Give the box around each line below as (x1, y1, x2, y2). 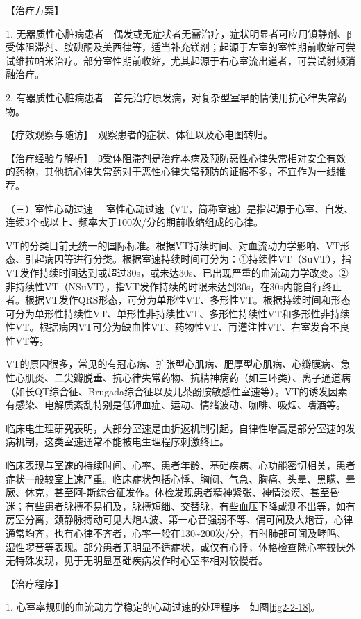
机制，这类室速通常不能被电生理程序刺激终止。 (15, 434, 229, 449)
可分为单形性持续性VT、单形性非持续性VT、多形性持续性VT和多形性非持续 (6, 306, 350, 320)
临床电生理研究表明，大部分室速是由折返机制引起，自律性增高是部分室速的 (6, 420, 346, 435)
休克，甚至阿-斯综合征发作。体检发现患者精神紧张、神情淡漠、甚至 (24, 485, 330, 500)
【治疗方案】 (6, 3, 64, 17)
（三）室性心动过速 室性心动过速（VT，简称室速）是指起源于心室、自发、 (6, 201, 354, 215)
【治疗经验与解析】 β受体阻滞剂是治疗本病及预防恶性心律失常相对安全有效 (6, 150, 346, 165)
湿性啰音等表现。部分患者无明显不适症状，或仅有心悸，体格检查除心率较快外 (6, 539, 355, 554)
